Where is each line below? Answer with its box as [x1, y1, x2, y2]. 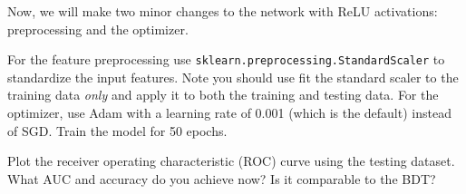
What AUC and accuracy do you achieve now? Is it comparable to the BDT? [7, 169, 436, 188]
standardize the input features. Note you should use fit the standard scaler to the [7, 67, 459, 86]
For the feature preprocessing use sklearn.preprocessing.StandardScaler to [7, 50, 445, 69]
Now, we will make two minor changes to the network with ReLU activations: [7, 2, 438, 20]
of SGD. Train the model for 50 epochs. [7, 121, 228, 140]
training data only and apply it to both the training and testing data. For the [7, 85, 439, 104]
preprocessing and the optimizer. [7, 19, 189, 38]
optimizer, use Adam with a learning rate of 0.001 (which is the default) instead [7, 103, 451, 122]
